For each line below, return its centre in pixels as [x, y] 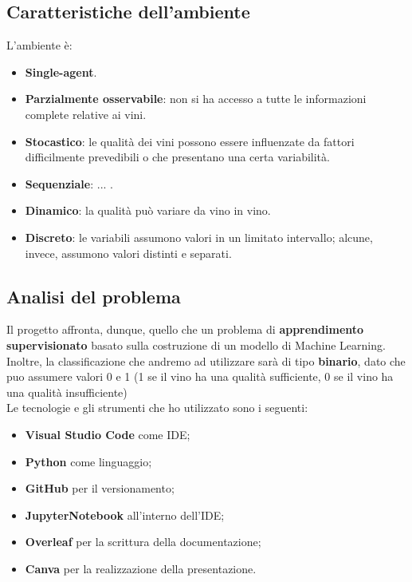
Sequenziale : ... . [69, 183]
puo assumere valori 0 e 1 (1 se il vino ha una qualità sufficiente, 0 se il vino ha [200, 376]
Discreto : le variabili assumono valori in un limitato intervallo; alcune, [199, 237]
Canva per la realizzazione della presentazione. [141, 568]
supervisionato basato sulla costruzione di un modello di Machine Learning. [196, 344]
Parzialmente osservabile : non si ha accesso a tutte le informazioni [196, 99]
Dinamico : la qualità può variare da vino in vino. [148, 210]
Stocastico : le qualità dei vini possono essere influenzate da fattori [190, 141]
